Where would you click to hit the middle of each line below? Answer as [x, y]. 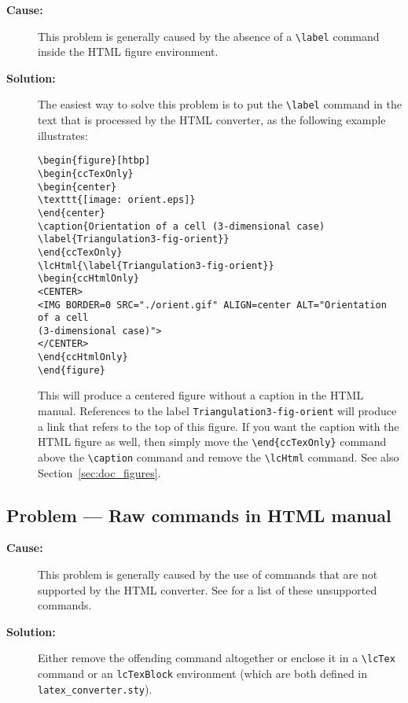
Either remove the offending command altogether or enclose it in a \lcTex [217, 658]
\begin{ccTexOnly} [86, 173]
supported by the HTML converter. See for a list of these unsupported [208, 589]
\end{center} [72, 213]
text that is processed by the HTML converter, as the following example [212, 120]
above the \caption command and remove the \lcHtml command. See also [219, 456]
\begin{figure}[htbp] [94, 161]
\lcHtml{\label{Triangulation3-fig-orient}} [156, 265]
